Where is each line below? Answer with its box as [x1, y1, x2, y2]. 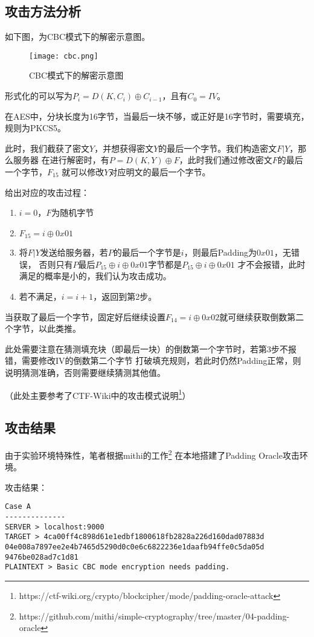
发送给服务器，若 [40, 246, 108, 259]
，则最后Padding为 [184, 246, 257, 259]
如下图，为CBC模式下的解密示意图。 [5, 30, 150, 43]
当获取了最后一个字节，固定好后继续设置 [5, 310, 165, 323]
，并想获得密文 [94, 141, 154, 154]
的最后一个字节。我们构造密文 [158, 141, 277, 154]
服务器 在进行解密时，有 [13, 154, 109, 166]
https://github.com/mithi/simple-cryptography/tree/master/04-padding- [19, 609, 290, 622]
